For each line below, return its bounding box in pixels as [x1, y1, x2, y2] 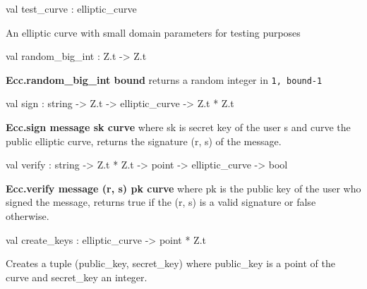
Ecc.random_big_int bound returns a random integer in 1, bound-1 [6, 72, 323, 87]
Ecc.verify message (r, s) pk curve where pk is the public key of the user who [6, 180, 361, 195]
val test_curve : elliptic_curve [6, 1, 137, 16]
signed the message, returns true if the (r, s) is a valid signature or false [6, 195, 316, 209]
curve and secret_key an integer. [6, 269, 148, 284]
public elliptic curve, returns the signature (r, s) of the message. [6, 133, 282, 148]
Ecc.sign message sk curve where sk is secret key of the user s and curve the [6, 120, 351, 135]
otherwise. [6, 209, 49, 223]
